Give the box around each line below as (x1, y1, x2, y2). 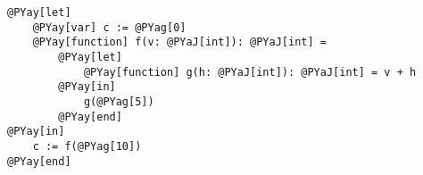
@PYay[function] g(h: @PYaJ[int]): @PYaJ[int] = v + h (83, 65, 417, 79)
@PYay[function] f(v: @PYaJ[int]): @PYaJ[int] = (32, 36, 327, 49)
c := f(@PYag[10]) (32, 139, 142, 153)
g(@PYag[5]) (83, 95, 154, 108)
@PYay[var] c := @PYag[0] (32, 21, 187, 34)
